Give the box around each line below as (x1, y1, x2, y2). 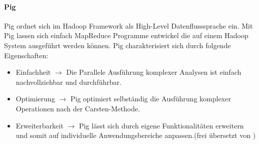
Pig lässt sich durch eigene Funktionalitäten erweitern (79, 120, 244, 130)
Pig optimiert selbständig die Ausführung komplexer (70, 93, 231, 104)
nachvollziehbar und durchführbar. (16, 76, 122, 87)
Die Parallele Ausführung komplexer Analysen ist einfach (66, 67, 241, 77)
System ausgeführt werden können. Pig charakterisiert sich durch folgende (4, 40, 231, 50)
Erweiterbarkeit (16, 120, 64, 130)
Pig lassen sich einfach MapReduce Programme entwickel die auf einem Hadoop (4, 30, 248, 41)
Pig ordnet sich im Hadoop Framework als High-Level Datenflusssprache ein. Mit (4, 20, 253, 31)
